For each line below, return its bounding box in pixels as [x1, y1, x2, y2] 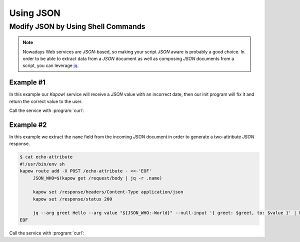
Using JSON [9, 7, 61, 18]
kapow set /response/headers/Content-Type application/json [32, 189, 183, 195]
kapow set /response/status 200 [32, 196, 112, 202]
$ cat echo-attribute [19, 154, 73, 160]
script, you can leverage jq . [22, 62, 79, 68]
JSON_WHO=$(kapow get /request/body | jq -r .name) [32, 175, 162, 181]
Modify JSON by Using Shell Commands [9, 22, 145, 31]
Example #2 [9, 120, 47, 129]
